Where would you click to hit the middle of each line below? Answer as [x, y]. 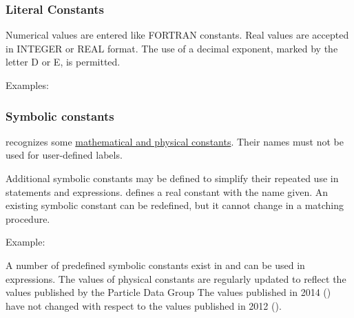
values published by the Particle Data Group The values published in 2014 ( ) [168, 292]
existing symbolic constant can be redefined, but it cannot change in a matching [175, 205]
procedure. [28, 218]
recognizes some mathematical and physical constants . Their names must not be [175, 141]
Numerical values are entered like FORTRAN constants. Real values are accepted [177, 35]
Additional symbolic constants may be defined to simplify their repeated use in [172, 178]
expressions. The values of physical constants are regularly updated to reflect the [176, 278]
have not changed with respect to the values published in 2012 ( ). [144, 305]
